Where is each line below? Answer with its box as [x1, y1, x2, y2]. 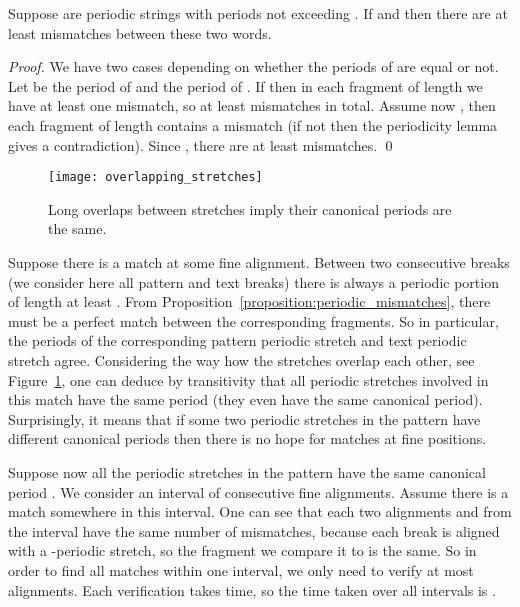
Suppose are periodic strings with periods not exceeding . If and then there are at [8, 3, 508, 23]
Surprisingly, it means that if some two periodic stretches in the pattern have [8, 408, 481, 429]
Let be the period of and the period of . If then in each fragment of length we [8, 75, 483, 96]
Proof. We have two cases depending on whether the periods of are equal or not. [8, 56, 499, 77]
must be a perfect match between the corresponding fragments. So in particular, [8, 310, 499, 331]
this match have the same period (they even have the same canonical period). [8, 389, 483, 410]
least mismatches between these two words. [8, 22, 272, 43]
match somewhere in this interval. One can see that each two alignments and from [8, 501, 512, 522]
